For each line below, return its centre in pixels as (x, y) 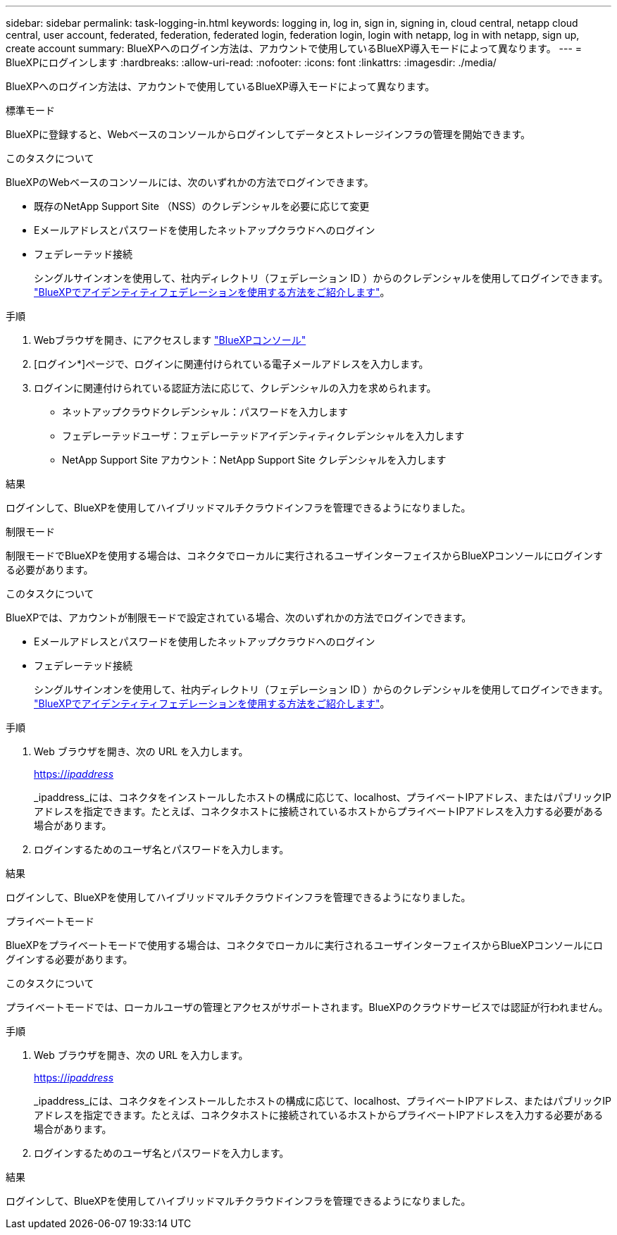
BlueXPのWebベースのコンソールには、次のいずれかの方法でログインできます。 (190, 182)
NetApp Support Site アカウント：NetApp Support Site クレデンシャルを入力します (254, 460)
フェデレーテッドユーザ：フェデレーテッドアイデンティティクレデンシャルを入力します (263, 436)
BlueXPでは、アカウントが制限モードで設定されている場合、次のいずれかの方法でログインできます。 (239, 617)
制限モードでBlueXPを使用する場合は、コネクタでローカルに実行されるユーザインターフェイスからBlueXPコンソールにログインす (305, 556)
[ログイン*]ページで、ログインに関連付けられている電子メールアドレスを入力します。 (231, 364)
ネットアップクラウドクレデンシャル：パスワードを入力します (205, 412)
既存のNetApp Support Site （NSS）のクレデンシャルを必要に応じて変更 (202, 206)
